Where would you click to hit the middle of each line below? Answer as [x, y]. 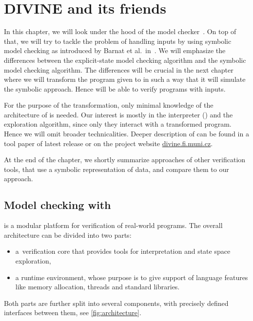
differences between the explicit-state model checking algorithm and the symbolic [125, 60]
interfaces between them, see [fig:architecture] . [73, 312]
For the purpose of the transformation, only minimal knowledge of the [109, 105]
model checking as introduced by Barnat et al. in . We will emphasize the [115, 50]
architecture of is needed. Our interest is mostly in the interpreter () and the [118, 114]
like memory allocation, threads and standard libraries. [97, 287]
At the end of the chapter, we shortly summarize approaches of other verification [125, 160]
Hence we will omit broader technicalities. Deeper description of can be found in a [126, 134]
